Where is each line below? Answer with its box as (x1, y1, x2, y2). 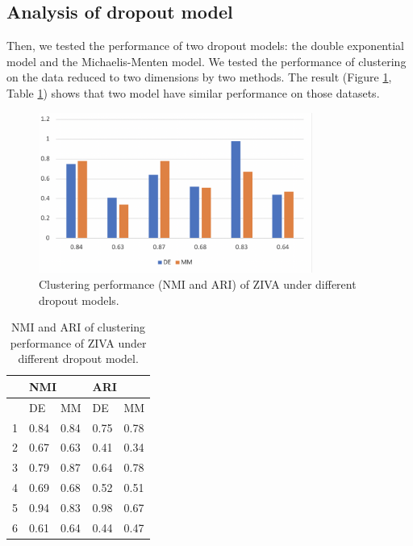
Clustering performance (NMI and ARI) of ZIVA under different (39, 275, 357, 292)
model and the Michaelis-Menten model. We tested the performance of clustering (6, 52, 407, 69)
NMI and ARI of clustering (11, 319, 146, 336)
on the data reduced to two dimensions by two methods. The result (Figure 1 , (6, 69, 392, 85)
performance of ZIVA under (10, 334, 147, 351)
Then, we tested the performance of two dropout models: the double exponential (6, 37, 404, 54)
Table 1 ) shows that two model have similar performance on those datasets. (6, 84, 380, 101)
